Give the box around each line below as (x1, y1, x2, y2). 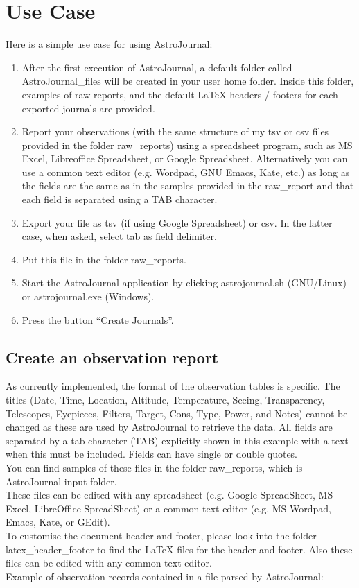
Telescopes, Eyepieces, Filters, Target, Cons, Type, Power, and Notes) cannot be (6, 406, 348, 420)
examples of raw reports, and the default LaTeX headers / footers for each (21, 87, 338, 101)
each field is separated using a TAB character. (21, 192, 218, 207)
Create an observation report (6, 346, 219, 367)
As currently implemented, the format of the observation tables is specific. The (6, 379, 340, 393)
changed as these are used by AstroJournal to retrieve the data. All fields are (6, 420, 333, 434)
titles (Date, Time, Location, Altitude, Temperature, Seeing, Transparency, (6, 392, 325, 407)
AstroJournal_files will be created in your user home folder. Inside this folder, (21, 73, 354, 88)
